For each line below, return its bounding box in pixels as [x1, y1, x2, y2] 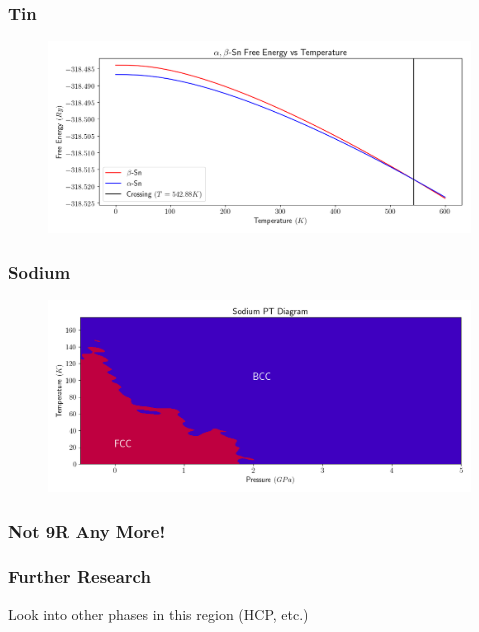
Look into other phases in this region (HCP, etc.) [8, 603, 309, 624]
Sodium [8, 259, 71, 284]
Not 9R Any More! [8, 518, 166, 543]
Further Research [8, 564, 151, 589]
